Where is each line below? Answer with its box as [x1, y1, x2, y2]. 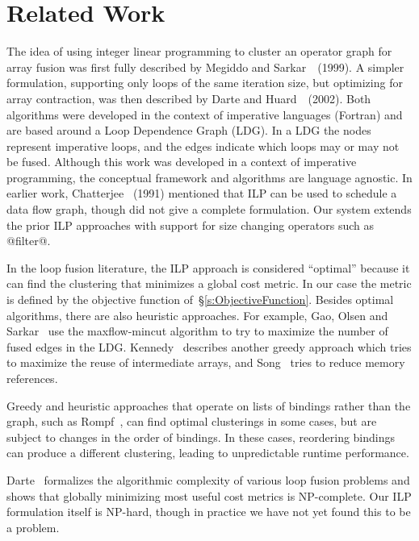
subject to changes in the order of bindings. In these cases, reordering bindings [6, 428, 396, 445]
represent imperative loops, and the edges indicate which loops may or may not [6, 137, 400, 154]
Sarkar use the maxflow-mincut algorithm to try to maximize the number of [6, 323, 388, 339]
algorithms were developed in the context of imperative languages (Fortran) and [6, 106, 403, 123]
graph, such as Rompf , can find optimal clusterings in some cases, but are [6, 413, 377, 430]
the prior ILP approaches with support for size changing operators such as [6, 216, 374, 233]
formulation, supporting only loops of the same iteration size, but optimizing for [6, 74, 403, 91]
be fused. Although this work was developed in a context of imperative [6, 153, 357, 170]
